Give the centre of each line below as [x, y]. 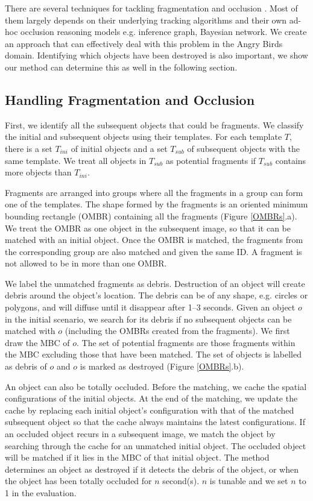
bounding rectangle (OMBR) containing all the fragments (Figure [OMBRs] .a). [151, 216]
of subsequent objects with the [243, 148]
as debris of [26, 366]
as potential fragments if [211, 160]
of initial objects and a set [119, 148]
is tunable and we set [249, 481]
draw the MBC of [37, 342]
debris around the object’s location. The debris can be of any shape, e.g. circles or [156, 295]
